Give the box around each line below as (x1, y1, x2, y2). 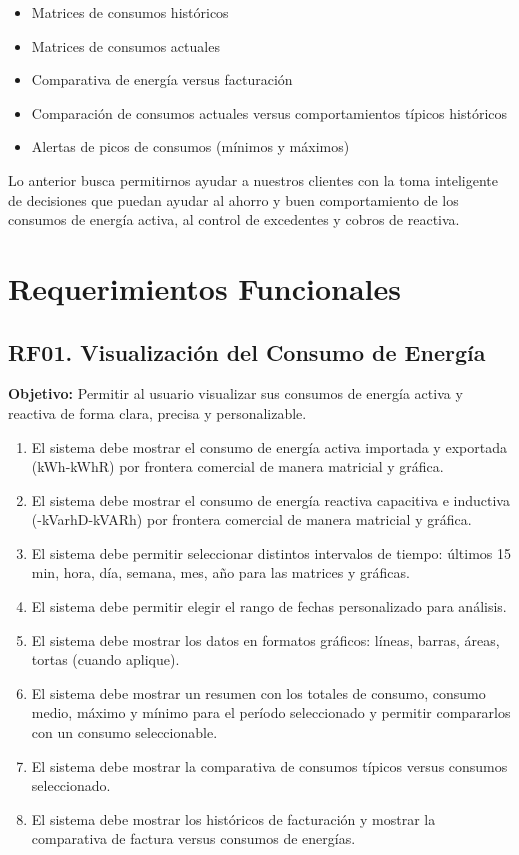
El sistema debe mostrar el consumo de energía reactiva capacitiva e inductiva (31, 489, 510, 510)
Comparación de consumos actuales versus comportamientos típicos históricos (31, 102, 508, 123)
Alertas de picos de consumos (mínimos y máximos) (31, 136, 350, 157)
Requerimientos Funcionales (8, 267, 401, 308)
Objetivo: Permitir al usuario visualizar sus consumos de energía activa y (8, 383, 463, 404)
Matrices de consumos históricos (31, 2, 229, 22)
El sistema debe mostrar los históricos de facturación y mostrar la (31, 808, 436, 829)
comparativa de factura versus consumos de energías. (31, 828, 356, 849)
